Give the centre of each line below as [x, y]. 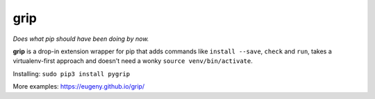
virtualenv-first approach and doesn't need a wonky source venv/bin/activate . [133, 61]
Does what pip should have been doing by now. [81, 39]
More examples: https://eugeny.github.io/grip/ [79, 87]
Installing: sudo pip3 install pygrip [72, 73]
